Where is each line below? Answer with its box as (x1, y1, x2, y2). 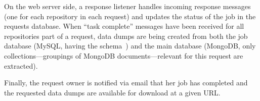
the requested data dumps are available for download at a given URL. (4, 87, 221, 97)
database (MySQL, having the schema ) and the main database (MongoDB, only (4, 40, 256, 51)
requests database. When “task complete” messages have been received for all (4, 21, 244, 31)
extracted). (4, 60, 38, 71)
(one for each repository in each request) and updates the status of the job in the (4, 11, 256, 21)
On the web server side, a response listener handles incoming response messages (4, 1, 251, 11)
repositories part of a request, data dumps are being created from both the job (4, 30, 248, 41)
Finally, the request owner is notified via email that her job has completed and (4, 77, 248, 88)
